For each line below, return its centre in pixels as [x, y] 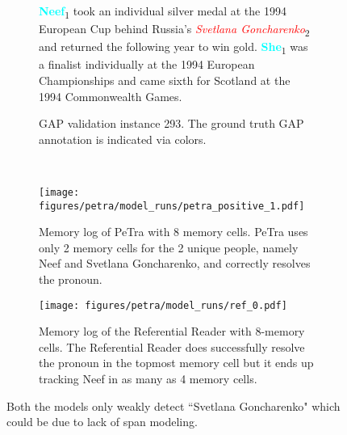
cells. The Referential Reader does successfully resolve [172, 346]
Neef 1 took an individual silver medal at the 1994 [163, 12]
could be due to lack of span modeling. [102, 422]
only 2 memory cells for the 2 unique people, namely [169, 247]
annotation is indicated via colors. [123, 139]
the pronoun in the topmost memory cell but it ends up [176, 363]
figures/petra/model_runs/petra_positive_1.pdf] [172, 206]
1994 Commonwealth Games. [111, 96]
